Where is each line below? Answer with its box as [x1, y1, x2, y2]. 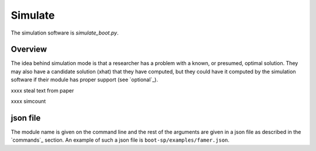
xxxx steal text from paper [11, 87, 74, 94]
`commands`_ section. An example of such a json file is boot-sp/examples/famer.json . [11, 136, 230, 143]
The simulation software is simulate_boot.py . [11, 29, 119, 36]
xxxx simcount [11, 98, 46, 105]
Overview [11, 44, 47, 54]
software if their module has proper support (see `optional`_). [11, 76, 158, 83]
